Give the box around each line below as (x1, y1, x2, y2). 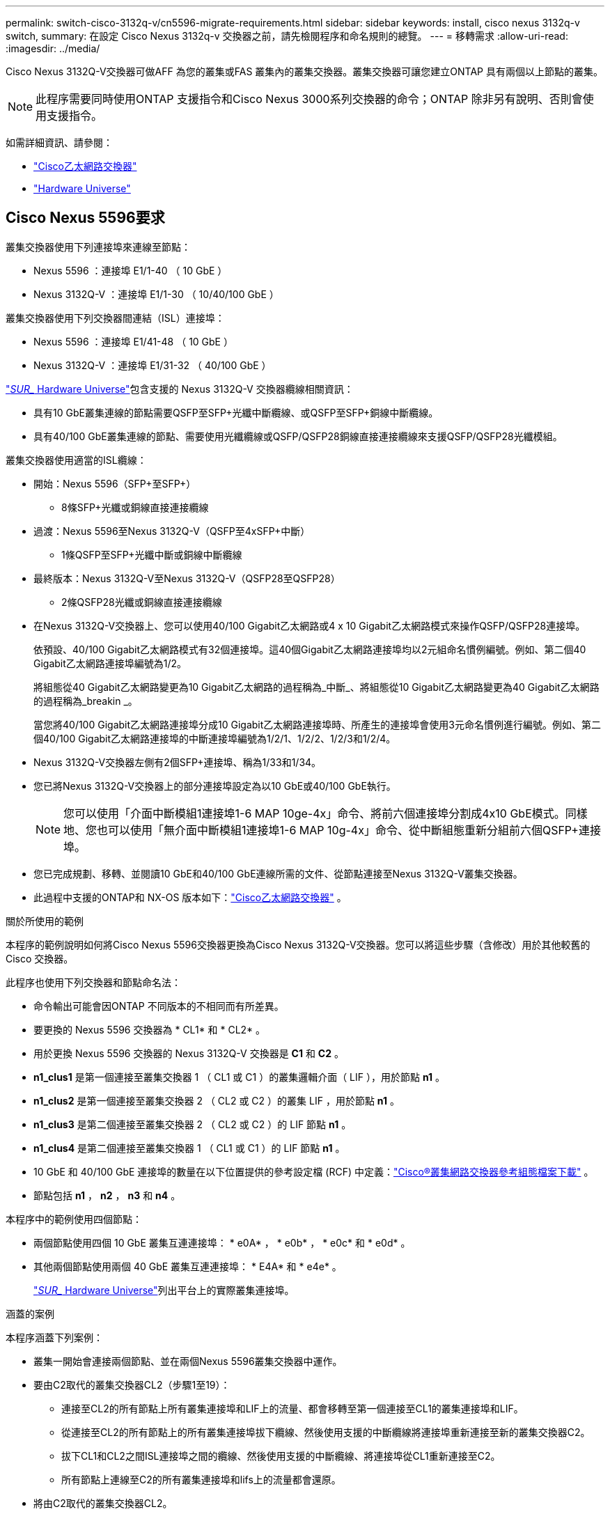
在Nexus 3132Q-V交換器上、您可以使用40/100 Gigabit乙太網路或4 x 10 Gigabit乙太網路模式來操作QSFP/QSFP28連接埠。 (33, 619, 586, 632)
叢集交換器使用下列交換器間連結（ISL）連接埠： (6, 311, 225, 324)
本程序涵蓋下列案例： (6, 1331, 103, 1343)
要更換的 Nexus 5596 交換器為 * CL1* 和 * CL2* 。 (33, 1023, 266, 1036)
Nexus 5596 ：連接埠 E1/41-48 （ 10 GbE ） (33, 335, 233, 348)
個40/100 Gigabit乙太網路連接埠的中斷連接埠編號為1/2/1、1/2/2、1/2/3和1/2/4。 (33, 732, 396, 744)
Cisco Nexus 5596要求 (6, 209, 165, 227)
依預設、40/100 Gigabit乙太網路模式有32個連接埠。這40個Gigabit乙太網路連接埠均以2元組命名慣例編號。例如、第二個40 (33, 643, 586, 655)
